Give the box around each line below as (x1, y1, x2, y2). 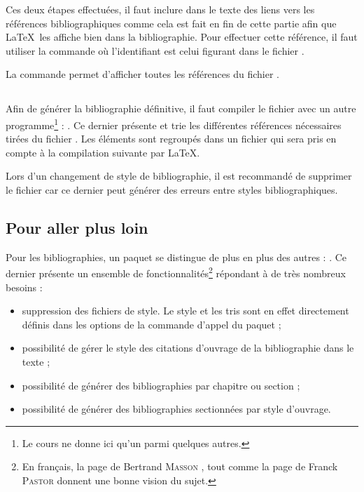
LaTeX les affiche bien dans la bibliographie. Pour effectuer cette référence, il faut (6, 29, 358, 44)
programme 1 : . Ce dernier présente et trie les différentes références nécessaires (6, 115, 342, 132)
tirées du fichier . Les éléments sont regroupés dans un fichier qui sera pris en (6, 131, 337, 146)
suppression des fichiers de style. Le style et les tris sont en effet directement (22, 303, 349, 318)
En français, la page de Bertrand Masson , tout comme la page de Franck (22, 459, 338, 474)
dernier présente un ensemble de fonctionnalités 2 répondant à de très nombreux (6, 264, 346, 281)
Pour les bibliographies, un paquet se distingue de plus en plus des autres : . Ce (6, 249, 347, 264)
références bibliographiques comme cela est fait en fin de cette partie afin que (6, 15, 337, 30)
